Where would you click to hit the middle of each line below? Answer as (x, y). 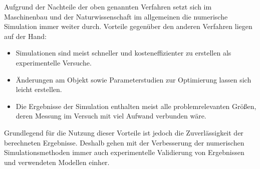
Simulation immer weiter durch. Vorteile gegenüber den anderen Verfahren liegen (128, 26)
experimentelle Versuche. (54, 62)
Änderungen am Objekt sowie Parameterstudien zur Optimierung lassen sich (134, 79)
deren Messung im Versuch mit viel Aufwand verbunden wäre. (111, 116)
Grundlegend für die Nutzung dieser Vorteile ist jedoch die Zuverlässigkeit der (124, 132)
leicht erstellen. (39, 89)
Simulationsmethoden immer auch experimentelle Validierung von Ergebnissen (124, 152)
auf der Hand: (25, 36)
